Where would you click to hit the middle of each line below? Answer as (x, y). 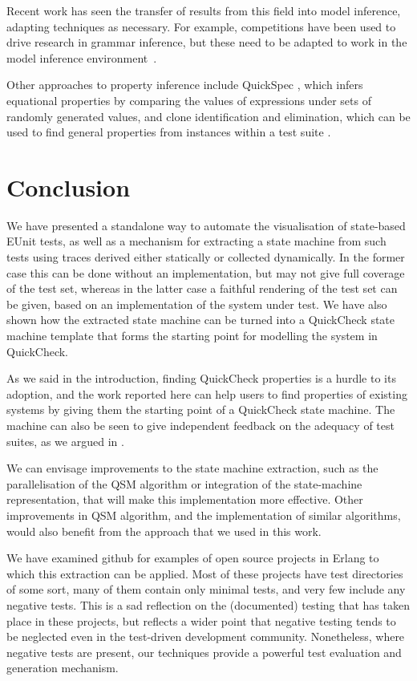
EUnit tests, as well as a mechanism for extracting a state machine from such (196, 241)
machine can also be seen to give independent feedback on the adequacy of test (200, 425)
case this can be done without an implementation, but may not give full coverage (206, 272)
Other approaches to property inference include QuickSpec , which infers (185, 85)
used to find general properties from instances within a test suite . (169, 132)
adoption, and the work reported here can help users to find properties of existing (207, 393)
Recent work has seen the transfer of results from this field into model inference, (204, 10)
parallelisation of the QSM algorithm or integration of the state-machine (184, 483)
